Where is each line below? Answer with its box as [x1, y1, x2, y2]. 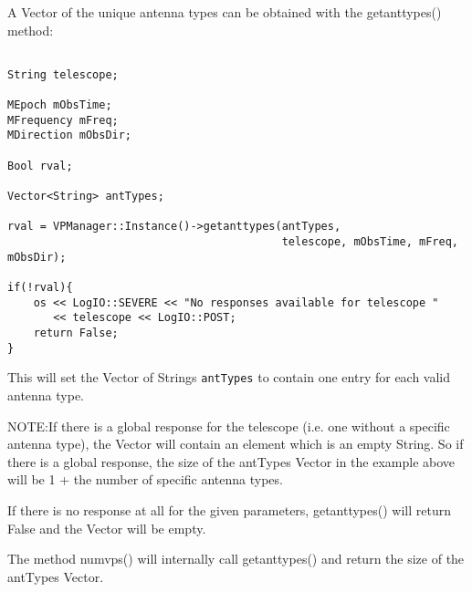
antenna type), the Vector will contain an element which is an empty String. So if [7, 434, 464, 453]
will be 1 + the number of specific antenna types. [7, 470, 283, 489]
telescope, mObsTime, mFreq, [281, 235, 458, 249]
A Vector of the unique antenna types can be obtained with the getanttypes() [7, 3, 442, 21]
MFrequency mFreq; [7, 113, 119, 127]
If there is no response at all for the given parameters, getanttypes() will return [7, 500, 451, 519]
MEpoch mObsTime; [7, 99, 112, 112]
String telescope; [7, 68, 119, 81]
